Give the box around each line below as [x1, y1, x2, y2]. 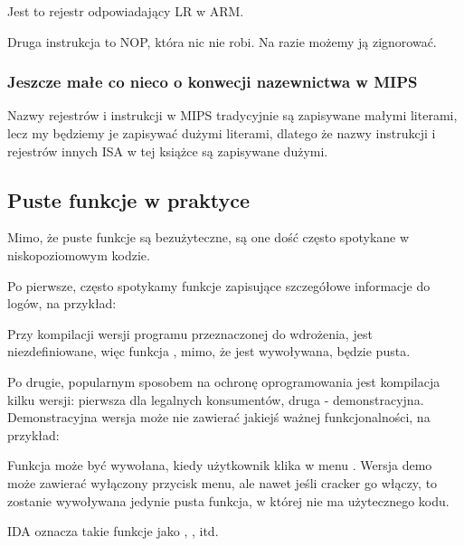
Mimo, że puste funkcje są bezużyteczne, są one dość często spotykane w [7, 228, 410, 247]
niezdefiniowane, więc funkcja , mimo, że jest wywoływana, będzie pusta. [7, 342, 411, 361]
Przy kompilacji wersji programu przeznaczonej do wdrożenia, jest [7, 324, 373, 343]
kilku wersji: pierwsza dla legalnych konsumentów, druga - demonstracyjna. [7, 390, 424, 409]
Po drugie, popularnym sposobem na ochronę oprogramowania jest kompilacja [7, 372, 440, 391]
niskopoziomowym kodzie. [7, 245, 150, 264]
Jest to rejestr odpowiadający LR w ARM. [7, 2, 244, 20]
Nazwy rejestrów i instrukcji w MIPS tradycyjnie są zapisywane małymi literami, [7, 106, 458, 125]
